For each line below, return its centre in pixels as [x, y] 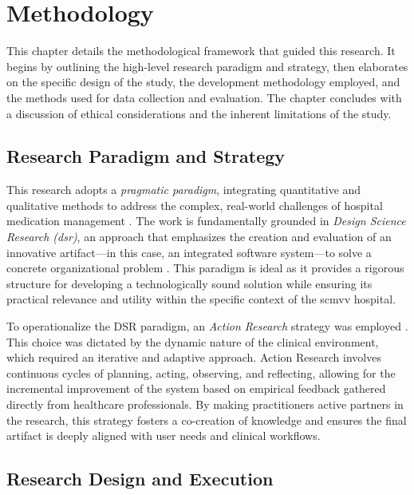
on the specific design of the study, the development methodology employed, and [203, 82]
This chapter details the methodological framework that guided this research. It [201, 51]
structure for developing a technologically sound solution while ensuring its [189, 283]
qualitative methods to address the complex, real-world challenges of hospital [195, 205]
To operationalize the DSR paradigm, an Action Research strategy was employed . [207, 326]
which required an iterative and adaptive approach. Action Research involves [194, 357]
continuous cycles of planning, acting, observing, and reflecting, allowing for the [201, 372]
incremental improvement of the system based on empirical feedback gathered [196, 388]
